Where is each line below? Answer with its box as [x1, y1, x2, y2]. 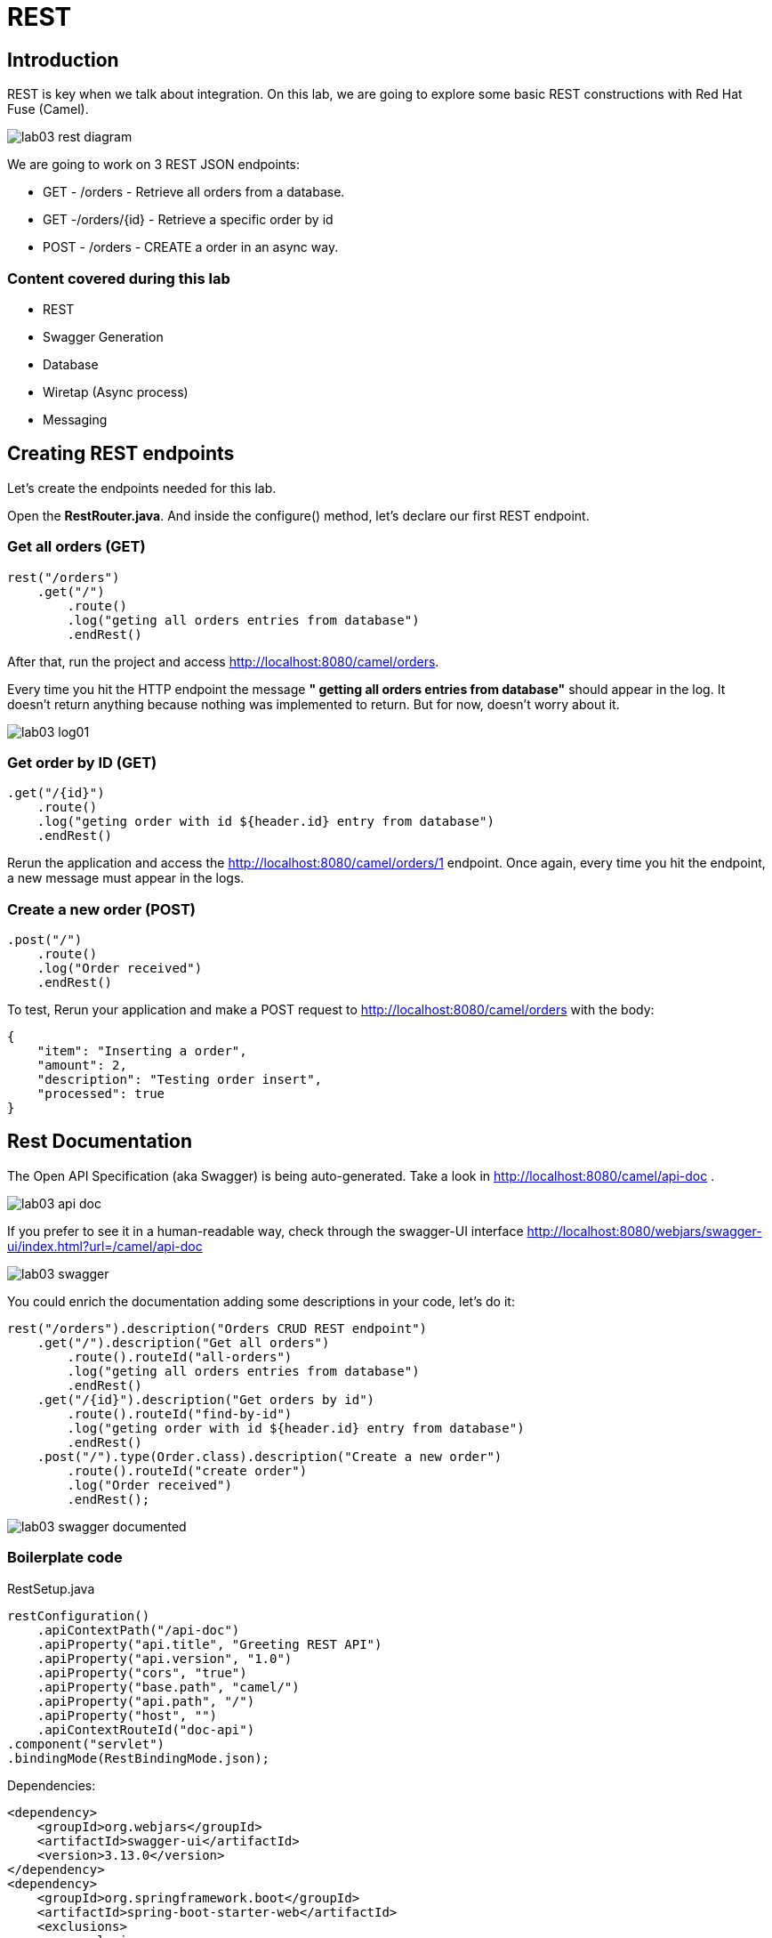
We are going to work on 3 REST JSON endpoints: [7, 157, 300, 173]
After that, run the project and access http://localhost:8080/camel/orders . [7, 653, 439, 669]
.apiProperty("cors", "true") [36, 1665, 247, 1680]
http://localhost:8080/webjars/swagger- [527, 1223, 762, 1239]
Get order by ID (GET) [7, 753, 157, 771]
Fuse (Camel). [7, 101, 89, 117]
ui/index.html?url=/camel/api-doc [7, 1238, 203, 1254]
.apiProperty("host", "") [36, 1708, 218, 1723]
